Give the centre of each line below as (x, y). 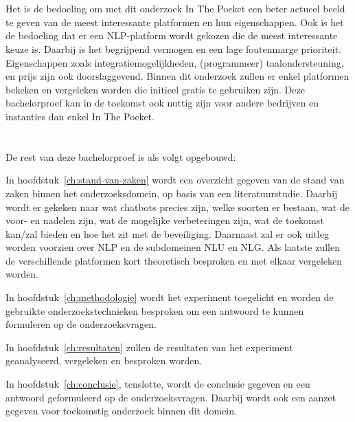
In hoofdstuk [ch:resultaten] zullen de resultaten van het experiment (149, 347)
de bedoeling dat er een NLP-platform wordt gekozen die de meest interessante (172, 35)
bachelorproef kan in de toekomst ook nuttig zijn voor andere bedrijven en (162, 103)
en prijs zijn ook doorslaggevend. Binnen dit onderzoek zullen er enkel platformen (177, 76)
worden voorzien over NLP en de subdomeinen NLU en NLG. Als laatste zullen (173, 247)
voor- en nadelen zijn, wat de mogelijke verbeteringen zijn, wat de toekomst (165, 220)
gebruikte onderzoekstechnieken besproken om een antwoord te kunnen (155, 310)
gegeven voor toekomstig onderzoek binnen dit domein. (121, 411)
